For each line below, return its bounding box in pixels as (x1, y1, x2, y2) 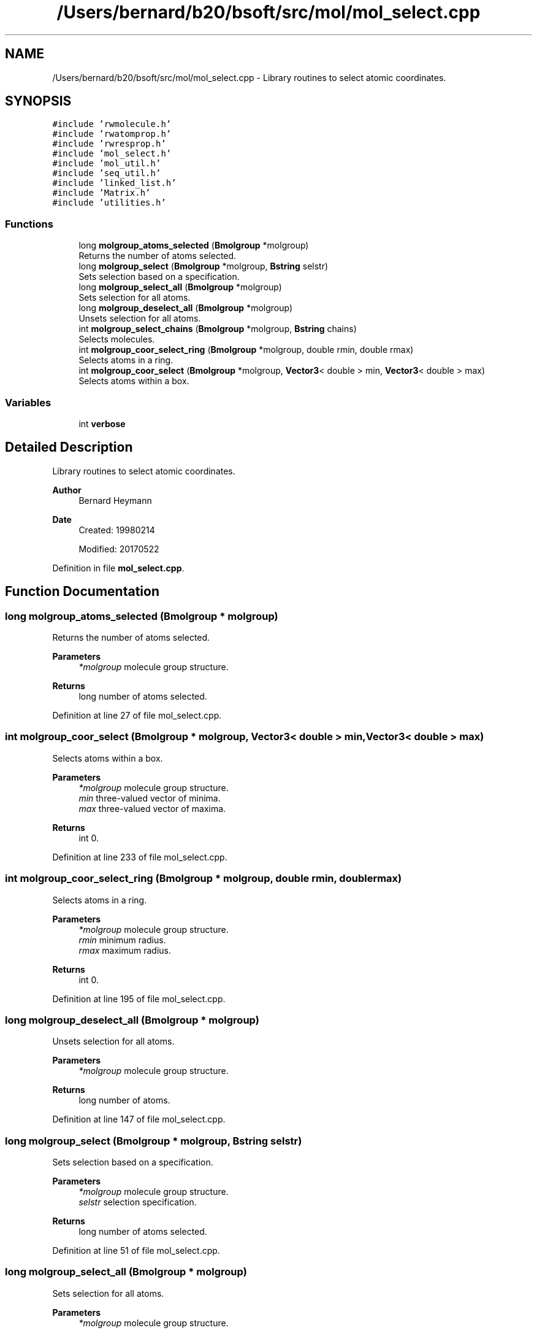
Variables (5, 396, 51, 409)
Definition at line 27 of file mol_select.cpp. (52, 710, 222, 721)
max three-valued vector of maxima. (78, 803, 226, 814)
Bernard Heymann (78, 495, 152, 506)
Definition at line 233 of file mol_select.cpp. (52, 851, 227, 862)
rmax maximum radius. (78, 945, 172, 956)
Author (52, 484, 82, 495)
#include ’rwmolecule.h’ (52, 119, 172, 129)
